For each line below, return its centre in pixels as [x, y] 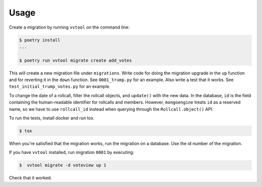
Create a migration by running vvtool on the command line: [69, 27]
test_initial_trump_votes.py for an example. [60, 86]
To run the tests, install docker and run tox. [52, 118]
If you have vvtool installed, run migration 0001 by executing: [72, 153]
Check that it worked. [30, 178]
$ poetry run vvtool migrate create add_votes [75, 60]
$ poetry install [40, 40]
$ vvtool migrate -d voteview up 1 [63, 165]
